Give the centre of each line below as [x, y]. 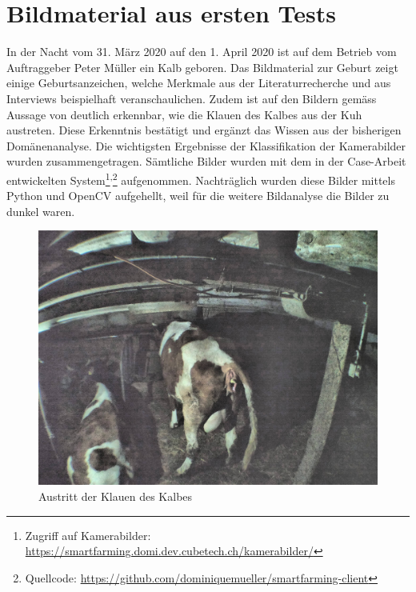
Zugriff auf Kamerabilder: [88, 535]
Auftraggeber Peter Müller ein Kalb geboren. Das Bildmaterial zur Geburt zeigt [202, 67]
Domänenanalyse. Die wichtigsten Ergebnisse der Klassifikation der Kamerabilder [206, 145]
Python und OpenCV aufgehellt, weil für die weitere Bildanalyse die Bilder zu [198, 196]
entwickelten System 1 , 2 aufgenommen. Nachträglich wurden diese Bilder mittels [201, 178]
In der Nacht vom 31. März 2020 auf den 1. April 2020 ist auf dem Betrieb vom [202, 52]
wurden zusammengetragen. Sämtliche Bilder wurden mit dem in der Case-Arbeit [206, 161]
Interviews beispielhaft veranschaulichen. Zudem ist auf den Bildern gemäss [192, 98]
